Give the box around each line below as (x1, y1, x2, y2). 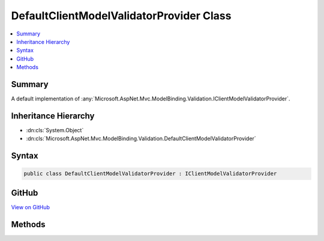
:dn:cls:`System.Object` (26, 126, 84, 133)
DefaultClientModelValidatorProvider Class (11, 9, 232, 22)
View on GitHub (11, 203, 50, 210)
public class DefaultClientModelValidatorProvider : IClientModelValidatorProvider (23, 170, 277, 177)
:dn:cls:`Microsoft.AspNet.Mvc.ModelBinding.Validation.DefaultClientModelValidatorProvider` (26, 135, 256, 142)
